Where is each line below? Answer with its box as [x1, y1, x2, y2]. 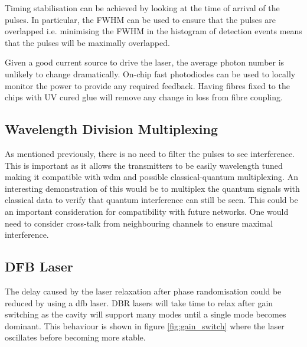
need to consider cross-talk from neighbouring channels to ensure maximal [5, 217, 273, 229]
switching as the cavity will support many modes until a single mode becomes [5, 308, 286, 320]
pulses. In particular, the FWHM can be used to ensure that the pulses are [5, 13, 276, 25]
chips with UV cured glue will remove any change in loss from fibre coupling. [5, 91, 283, 103]
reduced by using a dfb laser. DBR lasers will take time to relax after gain [5, 296, 273, 309]
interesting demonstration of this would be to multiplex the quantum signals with [5, 182, 300, 194]
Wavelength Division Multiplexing [5, 120, 218, 138]
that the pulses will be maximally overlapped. [5, 36, 170, 48]
